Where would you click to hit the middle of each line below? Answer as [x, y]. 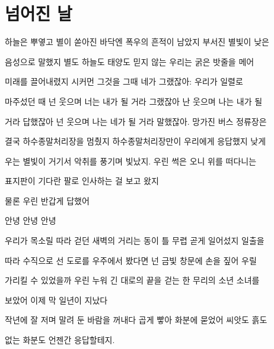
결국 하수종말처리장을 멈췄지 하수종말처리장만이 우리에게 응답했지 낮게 [136, 141]
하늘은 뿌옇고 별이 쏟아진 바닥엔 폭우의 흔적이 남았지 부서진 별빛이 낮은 [137, 42]
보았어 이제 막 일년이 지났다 [56, 300]
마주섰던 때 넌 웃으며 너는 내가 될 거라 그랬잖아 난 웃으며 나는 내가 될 [134, 101]
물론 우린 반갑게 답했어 [47, 200]
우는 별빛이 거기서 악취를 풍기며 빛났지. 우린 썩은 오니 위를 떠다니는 [131, 161]
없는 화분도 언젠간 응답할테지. [60, 340]
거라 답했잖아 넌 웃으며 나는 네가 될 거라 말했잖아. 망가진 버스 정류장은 [136, 121]
